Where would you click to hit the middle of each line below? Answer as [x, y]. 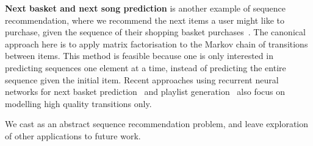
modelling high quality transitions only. [78, 103]
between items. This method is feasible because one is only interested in [139, 56]
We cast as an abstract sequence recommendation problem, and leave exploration [157, 124]
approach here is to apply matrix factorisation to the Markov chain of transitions [156, 43]
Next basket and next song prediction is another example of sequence [146, 8]
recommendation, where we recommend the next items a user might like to [145, 20]
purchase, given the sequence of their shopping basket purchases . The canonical [155, 32]
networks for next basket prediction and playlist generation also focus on [145, 92]
